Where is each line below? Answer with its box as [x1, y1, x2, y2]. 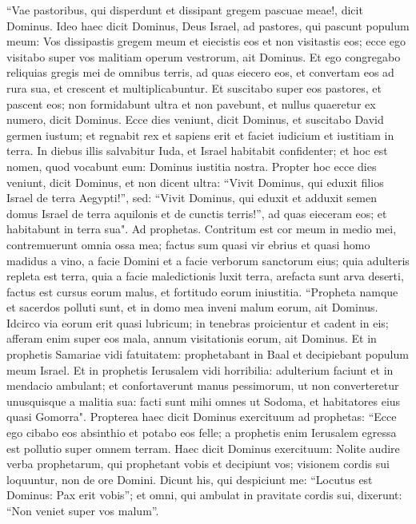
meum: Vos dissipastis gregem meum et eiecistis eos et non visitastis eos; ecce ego [6, 33, 406, 50]
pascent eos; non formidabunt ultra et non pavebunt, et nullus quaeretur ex [6, 95, 376, 112]
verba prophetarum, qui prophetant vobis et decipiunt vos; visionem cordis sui [6, 455, 390, 472]
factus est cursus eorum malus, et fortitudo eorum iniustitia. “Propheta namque [6, 283, 398, 300]
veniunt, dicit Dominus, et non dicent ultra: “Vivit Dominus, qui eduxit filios [6, 173, 384, 190]
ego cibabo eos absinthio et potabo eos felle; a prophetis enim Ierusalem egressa [6, 424, 397, 441]
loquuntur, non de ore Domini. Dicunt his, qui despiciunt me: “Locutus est [6, 470, 373, 487]
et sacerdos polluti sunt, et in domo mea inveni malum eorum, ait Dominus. [6, 299, 378, 316]
